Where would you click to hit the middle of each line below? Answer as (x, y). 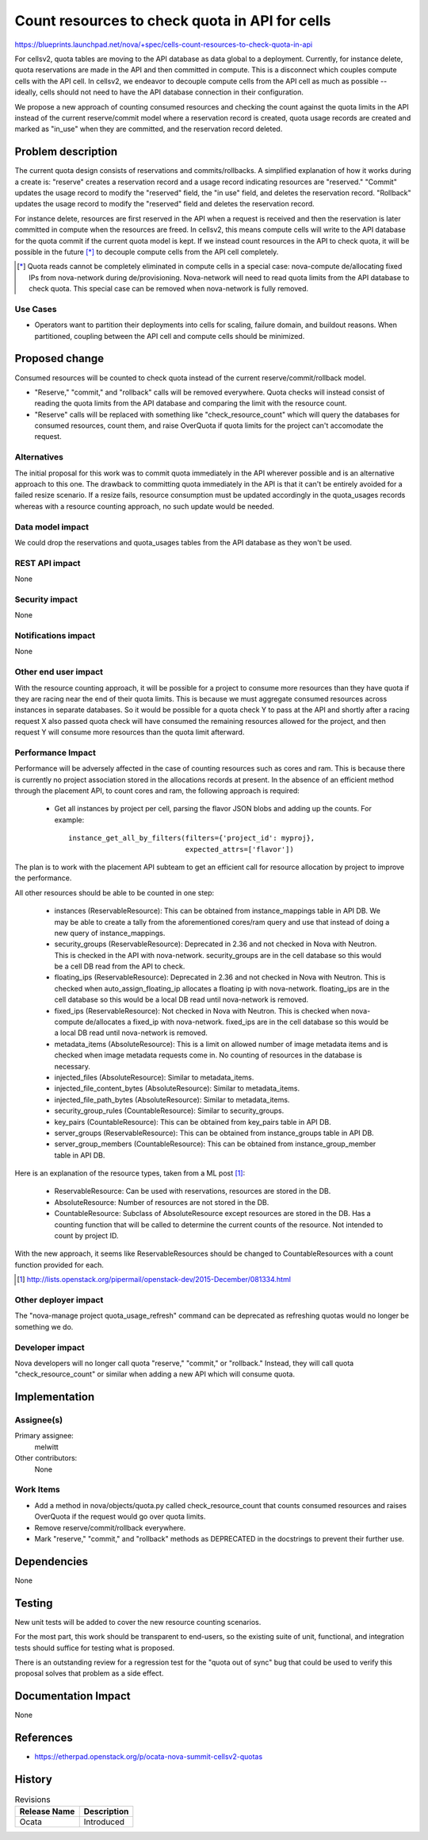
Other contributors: (46, 1458)
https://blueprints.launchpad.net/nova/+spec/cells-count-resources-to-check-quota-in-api (164, 44)
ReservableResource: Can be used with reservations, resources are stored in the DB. (193, 1191)
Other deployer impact (59, 1299)
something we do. (44, 1326)
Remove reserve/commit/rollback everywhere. (110, 1527)
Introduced (104, 1822)
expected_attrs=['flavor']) (240, 849)
